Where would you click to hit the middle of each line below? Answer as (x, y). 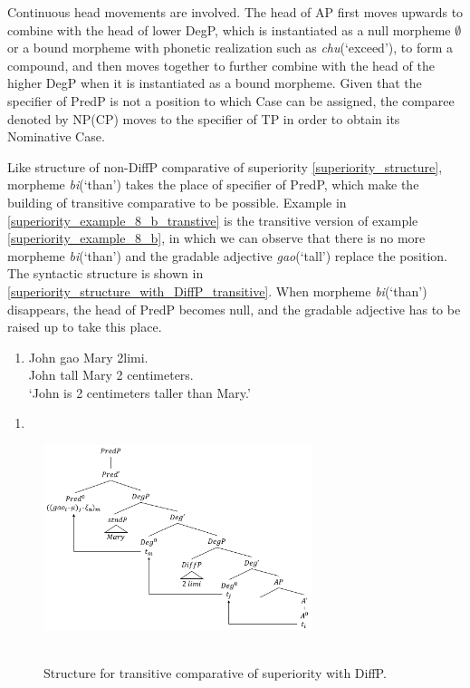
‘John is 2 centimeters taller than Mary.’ (139, 392)
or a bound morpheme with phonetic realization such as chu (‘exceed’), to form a (230, 48)
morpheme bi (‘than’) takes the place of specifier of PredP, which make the (213, 184)
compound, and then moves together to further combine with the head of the (221, 65)
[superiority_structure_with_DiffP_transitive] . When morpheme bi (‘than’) (217, 291)
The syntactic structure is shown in (106, 273)
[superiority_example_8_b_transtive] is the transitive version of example (213, 220)
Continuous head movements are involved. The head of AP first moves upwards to (235, 12)
